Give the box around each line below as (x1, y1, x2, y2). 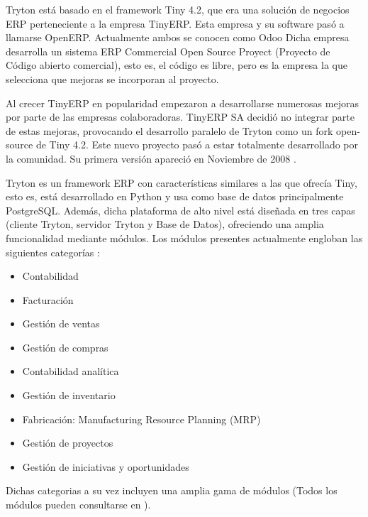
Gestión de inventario (22, 388, 116, 403)
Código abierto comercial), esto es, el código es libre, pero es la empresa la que (6, 58, 347, 72)
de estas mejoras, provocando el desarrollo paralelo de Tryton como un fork (6, 123, 333, 138)
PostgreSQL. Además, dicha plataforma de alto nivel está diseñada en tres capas (6, 202, 355, 217)
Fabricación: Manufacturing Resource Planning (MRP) (22, 411, 261, 426)
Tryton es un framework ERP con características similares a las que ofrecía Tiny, (6, 175, 357, 190)
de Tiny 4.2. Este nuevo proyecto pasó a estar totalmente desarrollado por (35, 137, 358, 152)
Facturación (22, 292, 74, 307)
